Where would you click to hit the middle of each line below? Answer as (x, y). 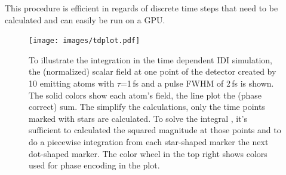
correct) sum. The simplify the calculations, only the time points (147, 107)
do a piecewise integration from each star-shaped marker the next (149, 142)
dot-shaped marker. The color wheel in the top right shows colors (148, 153)
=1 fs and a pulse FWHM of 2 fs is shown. (197, 83)
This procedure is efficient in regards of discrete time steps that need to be (142, 8)
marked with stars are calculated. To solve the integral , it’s (138, 118)
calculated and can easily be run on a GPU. (85, 19)
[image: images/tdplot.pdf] (84, 41)
